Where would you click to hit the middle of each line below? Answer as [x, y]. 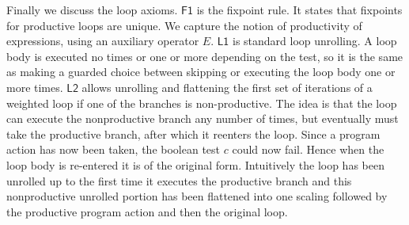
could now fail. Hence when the [308, 149]
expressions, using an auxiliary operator [103, 41]
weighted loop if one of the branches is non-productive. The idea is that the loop [202, 103]
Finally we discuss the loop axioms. [92, 10]
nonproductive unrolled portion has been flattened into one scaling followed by [197, 196]
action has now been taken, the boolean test [114, 149]
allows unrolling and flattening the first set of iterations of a [227, 87]
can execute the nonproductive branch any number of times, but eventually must [203, 118]
